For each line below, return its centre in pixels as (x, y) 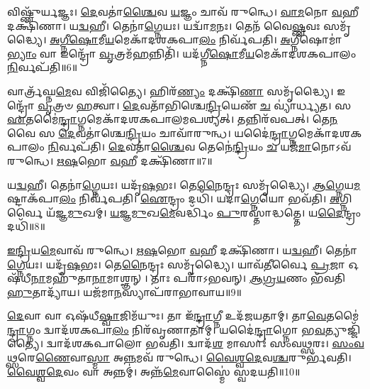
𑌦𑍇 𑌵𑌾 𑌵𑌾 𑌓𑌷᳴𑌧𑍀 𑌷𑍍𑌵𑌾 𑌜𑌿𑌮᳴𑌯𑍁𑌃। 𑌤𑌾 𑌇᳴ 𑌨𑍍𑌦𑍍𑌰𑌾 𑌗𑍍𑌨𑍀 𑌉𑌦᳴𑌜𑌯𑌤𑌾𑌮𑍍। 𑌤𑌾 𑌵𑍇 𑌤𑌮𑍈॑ (183, 316)
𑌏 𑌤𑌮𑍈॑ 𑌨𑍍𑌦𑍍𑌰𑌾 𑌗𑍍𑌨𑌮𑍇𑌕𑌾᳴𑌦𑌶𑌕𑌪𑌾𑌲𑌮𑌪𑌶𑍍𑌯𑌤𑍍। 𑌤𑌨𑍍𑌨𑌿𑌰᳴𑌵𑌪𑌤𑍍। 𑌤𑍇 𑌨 (173, 119)
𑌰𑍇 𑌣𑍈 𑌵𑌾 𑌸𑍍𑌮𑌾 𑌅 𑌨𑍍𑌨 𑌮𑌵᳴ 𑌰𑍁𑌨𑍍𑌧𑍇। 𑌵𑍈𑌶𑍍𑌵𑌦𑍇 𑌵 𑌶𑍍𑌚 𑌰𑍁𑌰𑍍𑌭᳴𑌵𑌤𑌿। (185, 357)
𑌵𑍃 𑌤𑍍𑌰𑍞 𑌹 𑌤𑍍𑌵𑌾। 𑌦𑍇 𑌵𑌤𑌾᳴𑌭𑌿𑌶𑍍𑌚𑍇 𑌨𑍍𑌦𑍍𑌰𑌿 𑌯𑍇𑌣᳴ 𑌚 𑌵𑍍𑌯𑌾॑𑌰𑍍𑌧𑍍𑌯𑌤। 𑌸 (195, 105)
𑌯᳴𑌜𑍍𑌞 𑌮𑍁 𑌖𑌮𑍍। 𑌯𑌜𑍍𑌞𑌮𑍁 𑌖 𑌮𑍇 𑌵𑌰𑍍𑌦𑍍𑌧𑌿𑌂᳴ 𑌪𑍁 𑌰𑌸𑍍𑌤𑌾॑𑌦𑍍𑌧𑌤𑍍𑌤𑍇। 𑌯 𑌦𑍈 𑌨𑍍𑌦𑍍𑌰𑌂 (204, 212)
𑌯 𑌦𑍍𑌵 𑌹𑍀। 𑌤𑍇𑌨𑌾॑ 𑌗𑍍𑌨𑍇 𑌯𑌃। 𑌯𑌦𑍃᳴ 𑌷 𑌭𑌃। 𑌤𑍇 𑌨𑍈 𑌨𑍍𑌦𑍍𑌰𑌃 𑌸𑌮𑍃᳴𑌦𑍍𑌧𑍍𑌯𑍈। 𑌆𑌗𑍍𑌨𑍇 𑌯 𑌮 (184, 184)
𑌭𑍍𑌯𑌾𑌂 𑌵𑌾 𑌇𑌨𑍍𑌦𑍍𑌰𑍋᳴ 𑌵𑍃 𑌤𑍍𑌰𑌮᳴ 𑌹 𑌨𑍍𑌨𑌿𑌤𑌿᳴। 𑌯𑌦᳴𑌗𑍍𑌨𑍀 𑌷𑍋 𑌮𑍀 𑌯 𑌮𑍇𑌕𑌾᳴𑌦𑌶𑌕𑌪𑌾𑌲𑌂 (182, 53)
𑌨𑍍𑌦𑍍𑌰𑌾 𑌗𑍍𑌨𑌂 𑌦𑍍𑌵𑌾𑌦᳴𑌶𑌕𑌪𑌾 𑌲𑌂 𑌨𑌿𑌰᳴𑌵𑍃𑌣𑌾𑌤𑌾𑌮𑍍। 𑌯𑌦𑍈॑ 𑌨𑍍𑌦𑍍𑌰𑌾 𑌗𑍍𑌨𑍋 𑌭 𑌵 (166, 329)
